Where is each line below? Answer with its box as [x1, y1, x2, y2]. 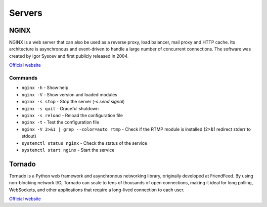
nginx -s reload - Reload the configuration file [21, 112, 123, 118]
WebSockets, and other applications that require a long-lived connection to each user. [9, 187, 185, 193]
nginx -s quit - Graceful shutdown [21, 105, 99, 111]
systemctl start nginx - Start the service [21, 147, 115, 153]
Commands [9, 75, 38, 81]
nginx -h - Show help [21, 84, 69, 91]
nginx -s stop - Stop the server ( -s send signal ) [21, 99, 125, 105]
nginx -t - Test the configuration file [21, 119, 99, 125]
